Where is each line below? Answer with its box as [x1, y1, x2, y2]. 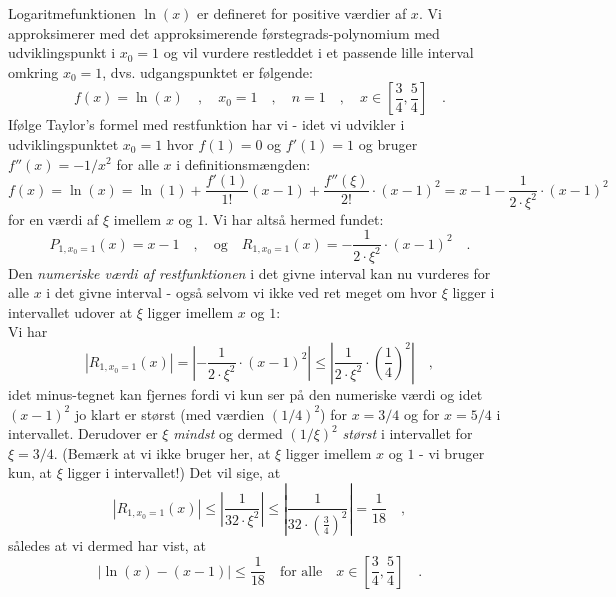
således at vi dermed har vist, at [8, 534, 206, 555]
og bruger [358, 133, 418, 154]
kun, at [8, 462, 52, 483]
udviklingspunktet [8, 133, 119, 154]
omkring [8, 61, 59, 82]
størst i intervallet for [342, 423, 473, 444]
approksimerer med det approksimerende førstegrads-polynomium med [8, 22, 440, 43]
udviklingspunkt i [8, 42, 116, 63]
